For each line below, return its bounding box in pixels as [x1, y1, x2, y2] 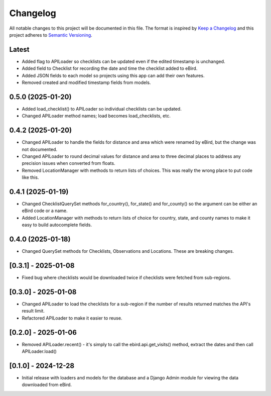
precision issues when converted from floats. [22, 160, 115, 166]
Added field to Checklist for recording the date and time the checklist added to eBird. [22, 65, 198, 71]
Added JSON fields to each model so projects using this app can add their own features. [22, 72, 205, 78]
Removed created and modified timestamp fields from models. [22, 79, 151, 85]
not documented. [22, 146, 58, 152]
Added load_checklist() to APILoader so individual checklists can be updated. [22, 106, 182, 112]
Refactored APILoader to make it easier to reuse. [22, 315, 122, 321]
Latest [9, 45, 30, 54]
